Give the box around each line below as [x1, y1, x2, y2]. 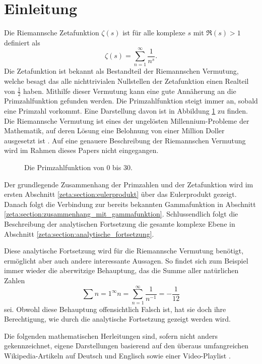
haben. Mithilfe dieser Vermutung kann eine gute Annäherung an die [23, 85, 236, 96]
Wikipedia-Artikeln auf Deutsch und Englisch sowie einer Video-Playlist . [4, 350, 231, 361]
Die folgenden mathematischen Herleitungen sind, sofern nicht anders [4, 330, 218, 341]
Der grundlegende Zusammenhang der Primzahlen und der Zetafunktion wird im [4, 179, 253, 189]
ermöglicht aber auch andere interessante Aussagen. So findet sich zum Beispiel [4, 255, 248, 266]
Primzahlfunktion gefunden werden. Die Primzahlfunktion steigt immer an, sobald [4, 95, 258, 106]
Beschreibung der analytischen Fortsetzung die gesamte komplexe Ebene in [4, 218, 235, 229]
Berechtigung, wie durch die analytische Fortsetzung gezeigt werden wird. [4, 314, 231, 324]
